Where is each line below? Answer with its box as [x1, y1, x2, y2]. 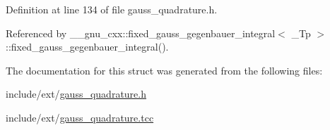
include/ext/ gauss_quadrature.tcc [6, 110, 154, 124]
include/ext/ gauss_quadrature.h [6, 86, 146, 101]
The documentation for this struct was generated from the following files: [6, 63, 323, 77]
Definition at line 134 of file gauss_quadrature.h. [6, 2, 218, 16]
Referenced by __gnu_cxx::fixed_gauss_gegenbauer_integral [6, 25, 276, 40]
